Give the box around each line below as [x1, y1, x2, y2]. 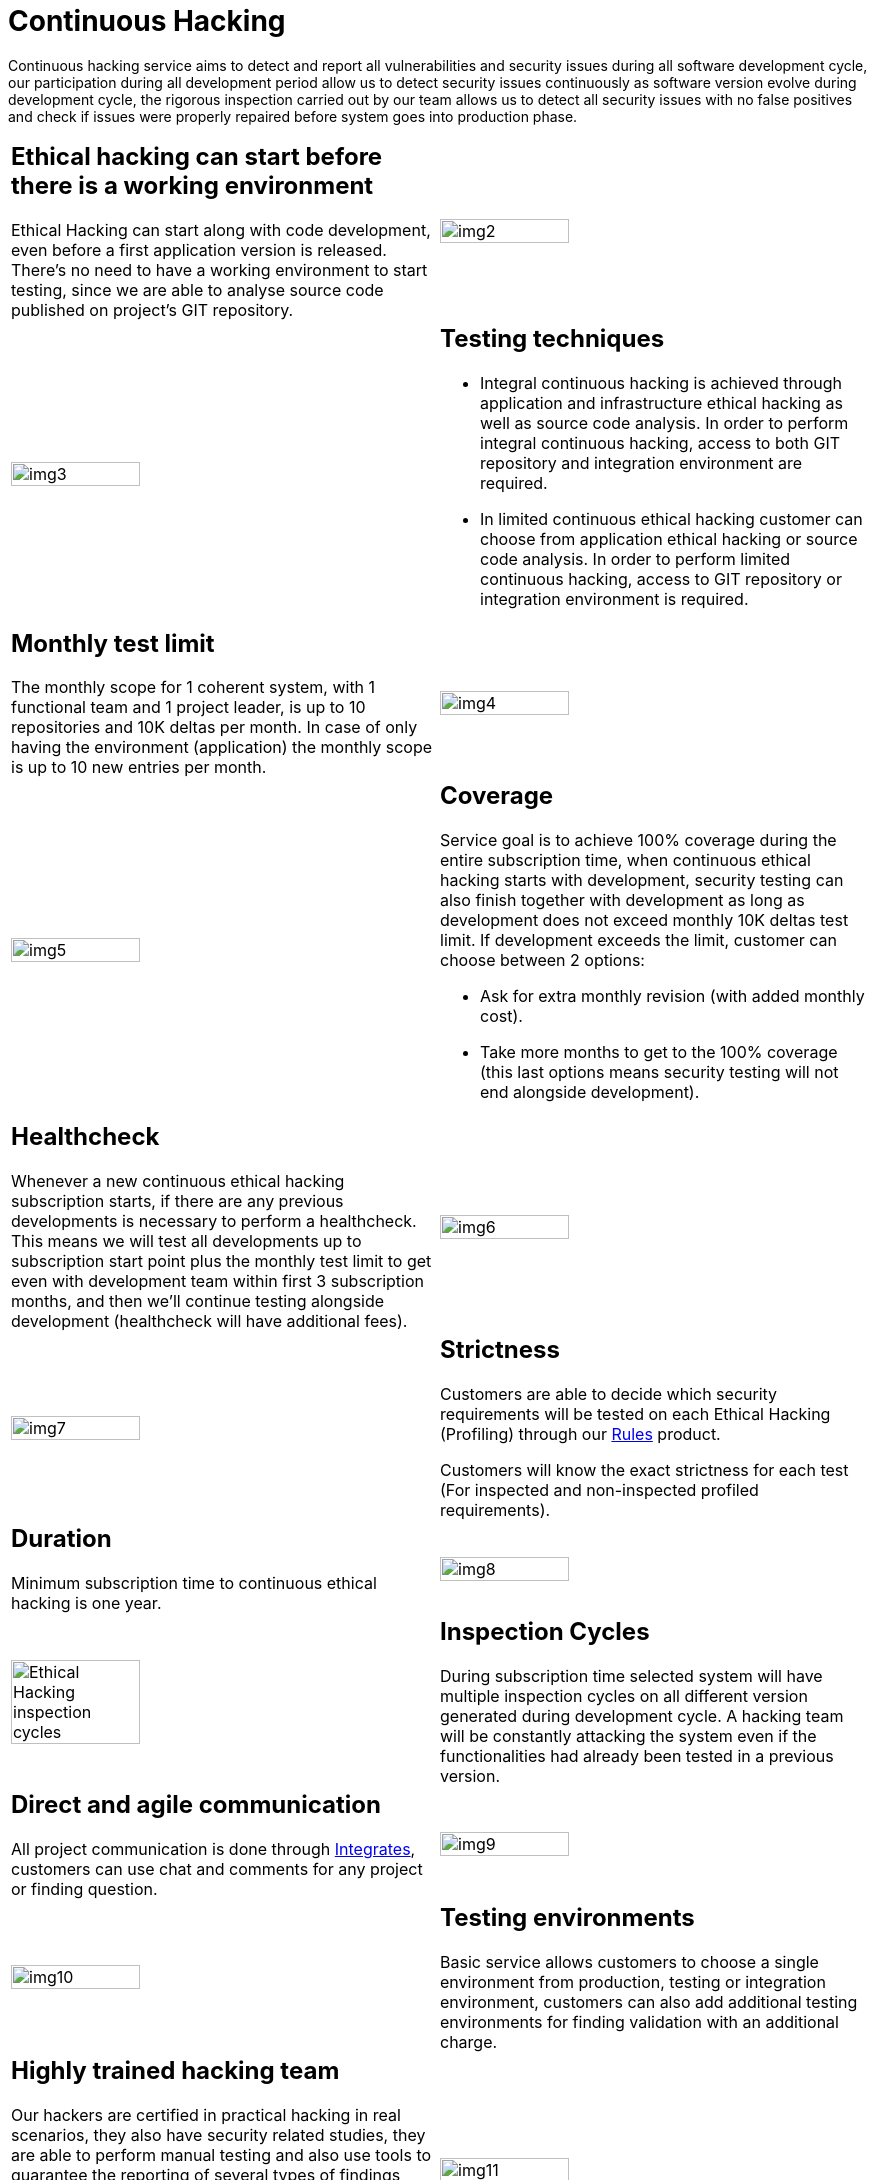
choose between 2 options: [440, 950, 645, 971]
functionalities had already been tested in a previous [440, 1746, 834, 1766]
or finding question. [11, 1878, 158, 1899]
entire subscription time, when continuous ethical [440, 850, 811, 871]
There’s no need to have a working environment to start [11, 259, 428, 280]
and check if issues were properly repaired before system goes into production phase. [8, 107, 578, 125]
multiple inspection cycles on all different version [440, 1686, 808, 1706]
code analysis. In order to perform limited [480, 548, 791, 569]
